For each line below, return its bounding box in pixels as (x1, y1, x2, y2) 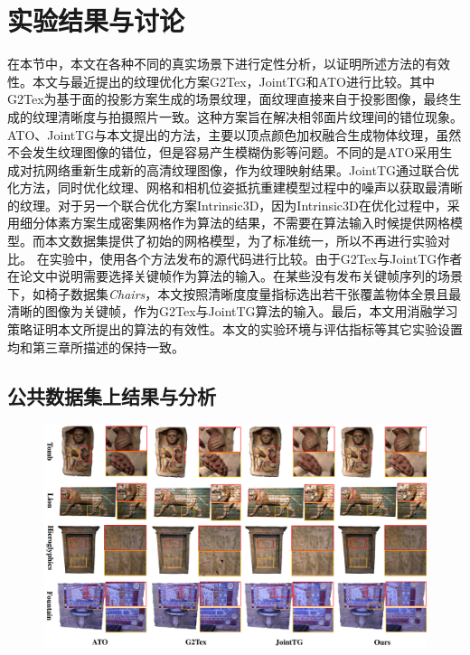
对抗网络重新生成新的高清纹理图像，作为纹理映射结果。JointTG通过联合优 (19, 160, 460, 179)
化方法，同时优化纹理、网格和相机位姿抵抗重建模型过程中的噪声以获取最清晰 (7, 178, 463, 197)
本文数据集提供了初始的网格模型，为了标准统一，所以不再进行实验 (44, 231, 437, 250)
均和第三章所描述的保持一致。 (7, 337, 184, 356)
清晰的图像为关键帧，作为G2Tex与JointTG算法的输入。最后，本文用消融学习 (7, 302, 458, 321)
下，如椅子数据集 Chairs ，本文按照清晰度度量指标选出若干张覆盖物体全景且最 (7, 284, 462, 303)
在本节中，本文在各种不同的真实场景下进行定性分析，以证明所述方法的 (7, 54, 425, 73)
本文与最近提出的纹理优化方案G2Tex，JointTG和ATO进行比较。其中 (32, 71, 435, 90)
